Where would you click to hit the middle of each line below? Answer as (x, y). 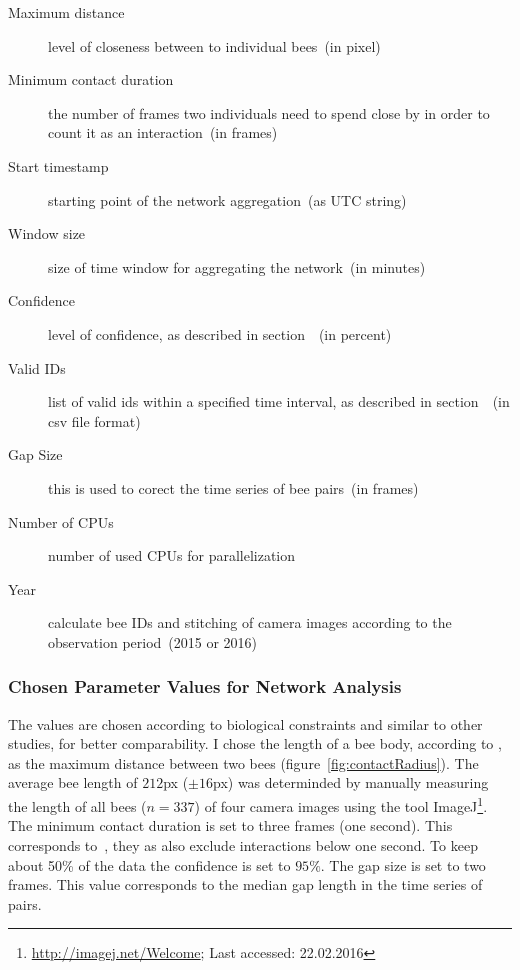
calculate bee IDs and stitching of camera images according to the (250, 622)
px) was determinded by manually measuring (351, 782)
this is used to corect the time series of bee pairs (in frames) (233, 487)
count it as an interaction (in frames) (163, 132)
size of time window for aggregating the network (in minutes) (237, 266)
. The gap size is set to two (403, 864)
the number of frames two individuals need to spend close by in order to (269, 112)
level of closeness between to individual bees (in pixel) (214, 45)
